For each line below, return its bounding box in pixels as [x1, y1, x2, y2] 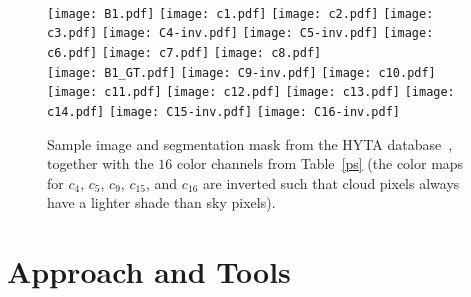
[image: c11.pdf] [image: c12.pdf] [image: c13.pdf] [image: [47, 85, 455, 100]
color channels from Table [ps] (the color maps [176, 153, 464, 174]
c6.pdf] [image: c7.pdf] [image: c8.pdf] [47, 45, 322, 60]
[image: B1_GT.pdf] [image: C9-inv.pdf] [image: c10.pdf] [47, 65, 436, 80]
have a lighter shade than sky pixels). [47, 192, 276, 213]
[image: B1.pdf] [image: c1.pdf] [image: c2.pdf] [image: [47, 6, 434, 21]
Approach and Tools [7, 251, 291, 292]
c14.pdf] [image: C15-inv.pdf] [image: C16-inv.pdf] [47, 104, 400, 119]
